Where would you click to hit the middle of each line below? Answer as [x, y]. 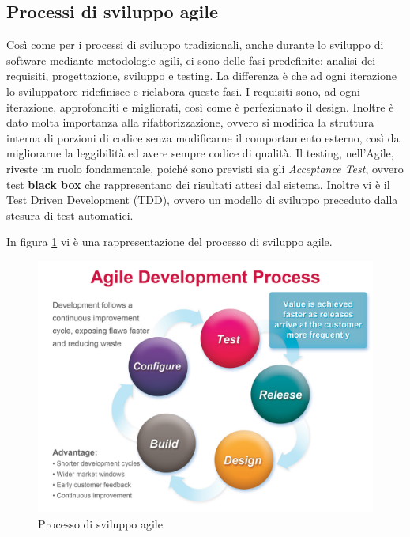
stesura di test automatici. [70, 215]
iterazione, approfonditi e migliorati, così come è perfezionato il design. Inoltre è [200, 106]
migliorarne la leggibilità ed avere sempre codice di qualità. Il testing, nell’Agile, [200, 153]
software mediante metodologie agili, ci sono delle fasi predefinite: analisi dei [191, 60]
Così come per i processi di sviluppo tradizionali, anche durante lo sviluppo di [195, 45]
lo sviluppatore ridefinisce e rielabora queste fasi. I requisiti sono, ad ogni [183, 91]
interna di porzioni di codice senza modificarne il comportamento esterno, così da [203, 137]
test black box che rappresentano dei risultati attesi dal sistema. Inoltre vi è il [198, 184]
